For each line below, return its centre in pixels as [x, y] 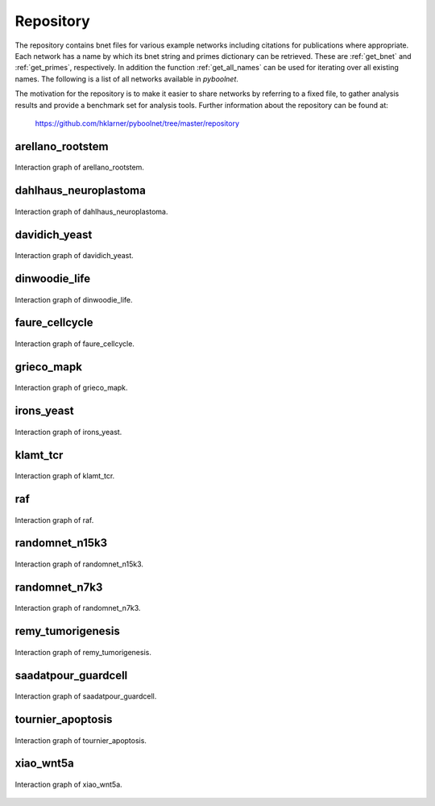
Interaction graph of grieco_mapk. [71, 388]
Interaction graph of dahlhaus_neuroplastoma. [91, 211]
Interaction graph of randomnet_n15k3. [79, 564]
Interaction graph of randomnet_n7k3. [78, 608]
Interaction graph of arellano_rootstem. [80, 167]
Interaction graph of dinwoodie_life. [74, 299]
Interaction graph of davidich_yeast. [75, 256]
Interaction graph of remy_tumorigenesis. [83, 652]
